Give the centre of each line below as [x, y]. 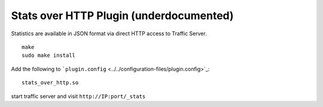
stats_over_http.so [50, 83]
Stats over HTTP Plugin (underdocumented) [122, 16]
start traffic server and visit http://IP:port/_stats [78, 96]
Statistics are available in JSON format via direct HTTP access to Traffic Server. [109, 33]
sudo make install [49, 56]
